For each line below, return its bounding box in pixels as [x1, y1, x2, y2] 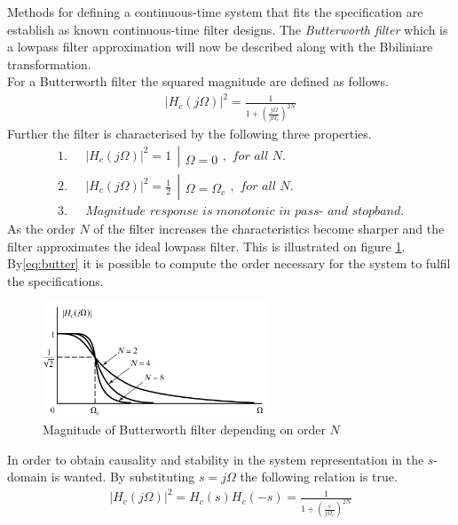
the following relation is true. [240, 467, 398, 486]
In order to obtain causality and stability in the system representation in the [7, 449, 424, 468]
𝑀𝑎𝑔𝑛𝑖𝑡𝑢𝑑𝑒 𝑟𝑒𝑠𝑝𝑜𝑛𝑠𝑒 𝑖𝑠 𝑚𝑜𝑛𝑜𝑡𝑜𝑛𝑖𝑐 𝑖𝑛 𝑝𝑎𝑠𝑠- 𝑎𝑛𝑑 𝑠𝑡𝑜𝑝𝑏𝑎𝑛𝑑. [85, 205, 405, 219]
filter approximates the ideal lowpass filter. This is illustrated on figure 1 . [7, 236, 406, 255]
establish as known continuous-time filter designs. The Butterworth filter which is [7, 20, 448, 38]
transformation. [7, 54, 91, 73]
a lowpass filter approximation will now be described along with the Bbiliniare [7, 37, 433, 56]
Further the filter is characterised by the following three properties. [7, 124, 372, 143]
